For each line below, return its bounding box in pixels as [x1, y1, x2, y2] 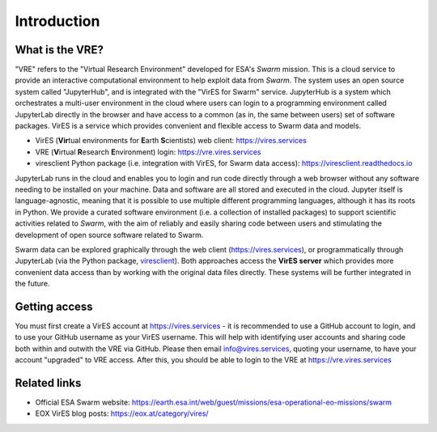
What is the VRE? [15, 43, 104, 57]
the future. [15, 279, 50, 289]
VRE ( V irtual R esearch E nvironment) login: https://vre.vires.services [35, 146, 261, 157]
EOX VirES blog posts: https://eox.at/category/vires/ [35, 409, 210, 418]
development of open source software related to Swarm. [15, 230, 204, 239]
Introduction [15, 12, 100, 30]
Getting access [15, 299, 93, 313]
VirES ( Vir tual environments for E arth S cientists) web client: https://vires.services [35, 136, 307, 146]
